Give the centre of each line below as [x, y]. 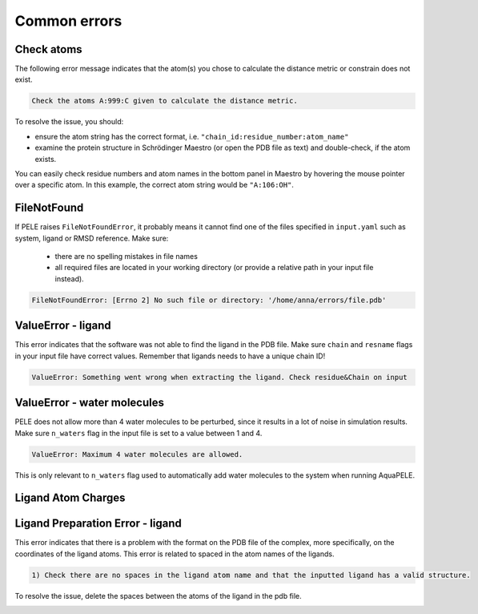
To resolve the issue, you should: [69, 122]
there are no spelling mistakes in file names [126, 257]
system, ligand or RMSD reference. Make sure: [92, 238]
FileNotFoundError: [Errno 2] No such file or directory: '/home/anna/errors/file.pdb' [209, 300]
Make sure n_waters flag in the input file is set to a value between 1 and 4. [139, 433]
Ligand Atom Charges [70, 498]
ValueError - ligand [63, 326]
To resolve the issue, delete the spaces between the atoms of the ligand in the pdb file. [158, 596]
